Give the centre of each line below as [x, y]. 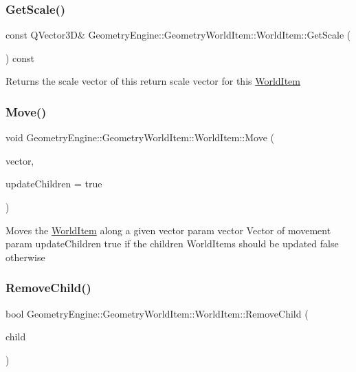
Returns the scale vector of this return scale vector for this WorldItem [153, 81]
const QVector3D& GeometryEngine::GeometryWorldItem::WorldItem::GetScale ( [178, 35]
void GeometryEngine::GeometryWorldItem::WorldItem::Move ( [140, 137]
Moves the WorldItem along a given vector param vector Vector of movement [168, 230]
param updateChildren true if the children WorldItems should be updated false [172, 244]
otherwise [25, 257]
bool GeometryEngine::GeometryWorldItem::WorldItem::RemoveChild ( [157, 313]
